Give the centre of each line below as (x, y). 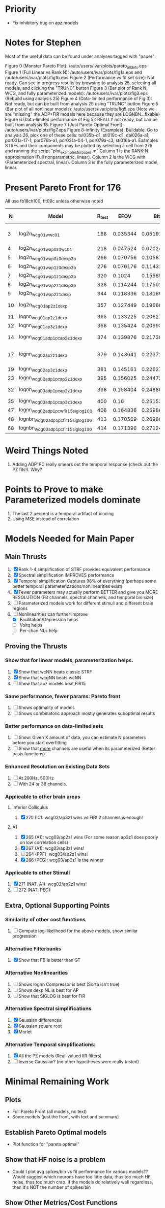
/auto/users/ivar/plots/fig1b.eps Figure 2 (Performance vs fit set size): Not (80, 77)
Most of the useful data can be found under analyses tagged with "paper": (81, 56)
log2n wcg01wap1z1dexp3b (47, 275)
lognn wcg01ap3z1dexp (43, 326)
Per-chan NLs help (39, 631)
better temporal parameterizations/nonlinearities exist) (67, 586)
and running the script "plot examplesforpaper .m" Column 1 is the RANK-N (77, 151)
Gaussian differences (40, 1020)
